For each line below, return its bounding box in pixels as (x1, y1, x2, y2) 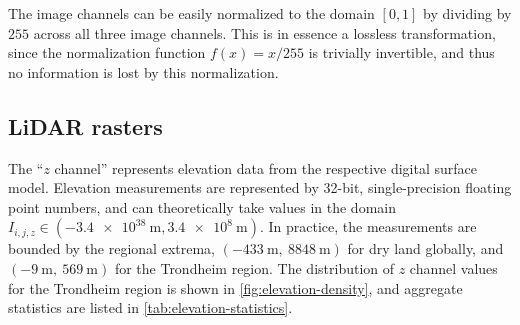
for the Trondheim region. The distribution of (114, 257, 395, 278)
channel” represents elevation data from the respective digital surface (54, 157, 477, 178)
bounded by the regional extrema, (8, 238, 215, 259)
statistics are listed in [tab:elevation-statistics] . (8, 297, 293, 318)
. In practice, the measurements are (259, 216, 477, 237)
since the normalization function (8, 42, 206, 63)
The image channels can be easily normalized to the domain (8, 3, 375, 23)
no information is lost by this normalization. (8, 61, 279, 82)
